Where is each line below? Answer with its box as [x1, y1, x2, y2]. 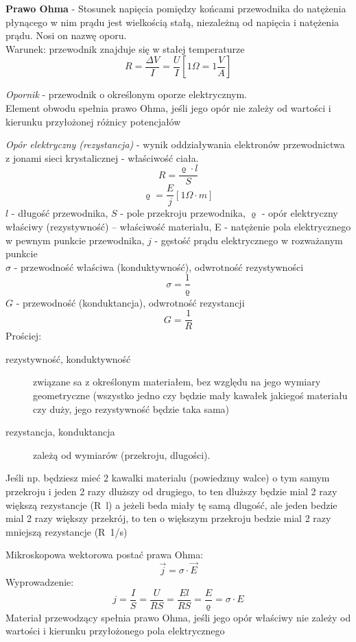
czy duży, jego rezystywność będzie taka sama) [33, 401, 230, 416]
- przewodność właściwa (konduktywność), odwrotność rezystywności [14, 259, 304, 274]
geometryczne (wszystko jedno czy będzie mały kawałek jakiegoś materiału [33, 388, 348, 402]
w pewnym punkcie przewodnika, [5, 233, 145, 247]
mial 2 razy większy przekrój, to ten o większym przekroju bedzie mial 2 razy [5, 511, 331, 525]
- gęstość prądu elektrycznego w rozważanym [154, 233, 343, 247]
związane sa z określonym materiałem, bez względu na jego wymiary [33, 374, 321, 389]
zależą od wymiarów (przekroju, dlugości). [33, 447, 211, 462]
